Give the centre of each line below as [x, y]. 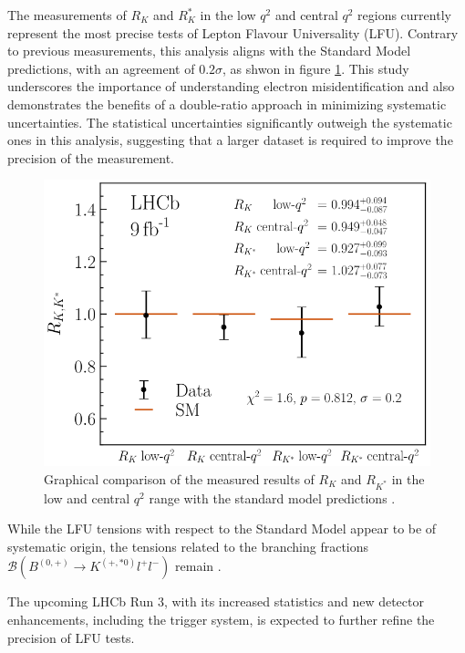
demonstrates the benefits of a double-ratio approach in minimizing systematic [227, 104]
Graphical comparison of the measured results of [179, 478]
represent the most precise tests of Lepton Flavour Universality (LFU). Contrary [233, 32]
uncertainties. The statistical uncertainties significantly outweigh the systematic [230, 122]
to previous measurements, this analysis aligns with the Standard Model [209, 51]
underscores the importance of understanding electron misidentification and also [231, 86]
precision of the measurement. [91, 157]
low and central [87, 498]
